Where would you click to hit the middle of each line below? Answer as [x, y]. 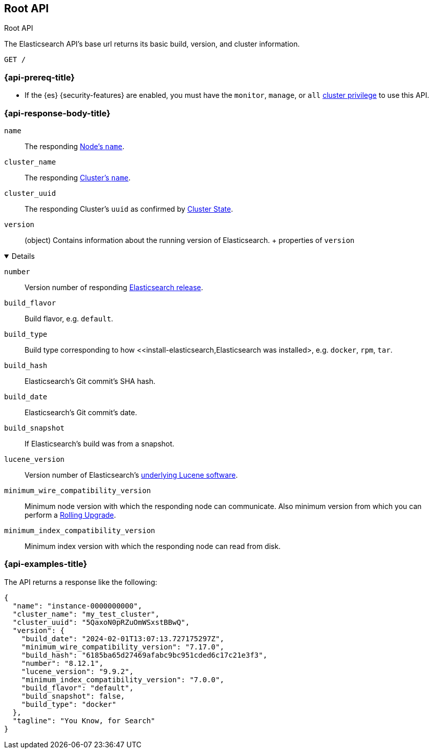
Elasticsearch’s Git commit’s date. [81, 412]
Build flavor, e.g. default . [69, 318]
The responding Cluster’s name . [78, 177]
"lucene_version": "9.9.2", [77, 671]
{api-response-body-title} [57, 113]
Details [23, 256]
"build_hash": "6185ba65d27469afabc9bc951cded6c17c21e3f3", [144, 655]
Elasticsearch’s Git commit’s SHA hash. [90, 381]
